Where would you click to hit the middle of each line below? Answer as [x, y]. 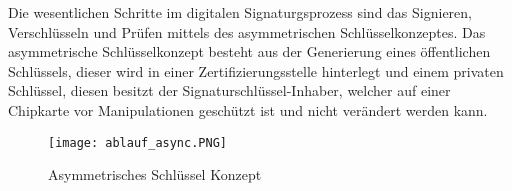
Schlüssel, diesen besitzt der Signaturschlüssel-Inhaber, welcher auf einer [229, 90]
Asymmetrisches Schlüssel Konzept [155, 174]
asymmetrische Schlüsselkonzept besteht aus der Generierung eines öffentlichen [249, 51]
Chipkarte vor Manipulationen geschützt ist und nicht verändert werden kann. [248, 109]
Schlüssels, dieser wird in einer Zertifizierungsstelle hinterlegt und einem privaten [256, 70]
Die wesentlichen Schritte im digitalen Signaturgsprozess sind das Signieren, [240, 12]
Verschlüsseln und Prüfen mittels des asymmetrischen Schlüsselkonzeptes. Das [247, 31]
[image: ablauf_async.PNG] [137, 142]
